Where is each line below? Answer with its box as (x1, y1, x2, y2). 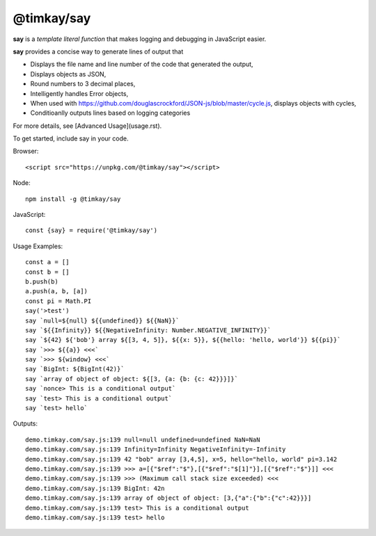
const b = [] (25, 268, 70, 276)
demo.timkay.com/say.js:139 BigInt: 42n (25, 484, 165, 492)
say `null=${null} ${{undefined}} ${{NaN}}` (25, 316, 180, 325)
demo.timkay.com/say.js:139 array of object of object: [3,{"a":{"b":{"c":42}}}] (25, 494, 312, 502)
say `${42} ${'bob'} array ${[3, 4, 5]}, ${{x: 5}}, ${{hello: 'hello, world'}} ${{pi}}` (25, 336, 341, 344)
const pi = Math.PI (25, 297, 92, 305)
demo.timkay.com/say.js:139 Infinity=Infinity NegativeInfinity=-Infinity (25, 446, 286, 453)
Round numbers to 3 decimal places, (30, 80, 136, 88)
